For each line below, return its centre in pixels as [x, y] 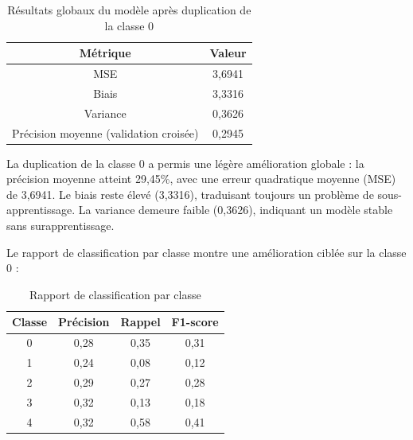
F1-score [195, 322]
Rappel [140, 322]
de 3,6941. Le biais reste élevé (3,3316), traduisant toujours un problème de [190, 194]
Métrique [105, 53]
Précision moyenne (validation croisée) [105, 132]
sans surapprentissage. [60, 226]
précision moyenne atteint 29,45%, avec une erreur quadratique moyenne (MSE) [201, 179]
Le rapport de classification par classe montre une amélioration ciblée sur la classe [206, 252]
